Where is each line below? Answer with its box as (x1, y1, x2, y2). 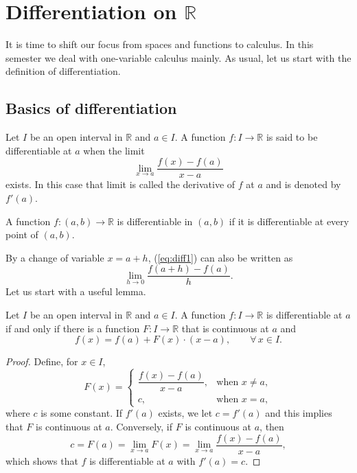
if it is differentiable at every (229, 214, 349, 228)
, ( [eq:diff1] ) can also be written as (148, 250, 293, 264)
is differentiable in (117, 214, 193, 228)
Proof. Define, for (5, 354, 78, 369)
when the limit (83, 143, 145, 157)
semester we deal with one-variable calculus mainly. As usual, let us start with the (5, 50, 352, 65)
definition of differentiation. (5, 64, 121, 78)
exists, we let (158, 406, 213, 420)
